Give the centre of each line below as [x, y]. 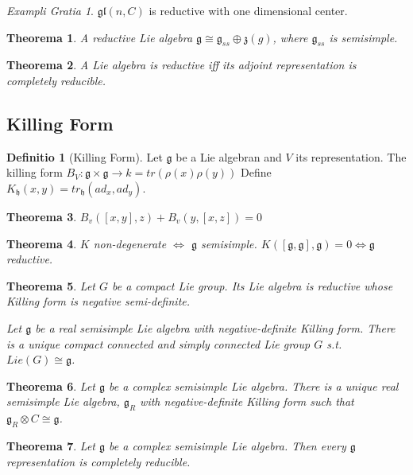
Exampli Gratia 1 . [50, 10]
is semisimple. [363, 37]
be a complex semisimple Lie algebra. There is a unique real [254, 385]
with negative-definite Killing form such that [247, 401]
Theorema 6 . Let [51, 385]
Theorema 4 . [42, 243]
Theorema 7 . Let [51, 445]
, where [290, 37]
